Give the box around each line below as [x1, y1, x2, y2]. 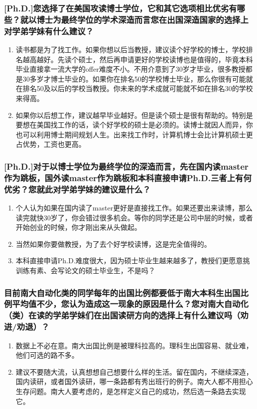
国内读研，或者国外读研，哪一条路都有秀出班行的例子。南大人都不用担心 [15, 376, 253, 387]
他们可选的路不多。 [15, 350, 79, 360]
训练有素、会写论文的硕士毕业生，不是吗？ [15, 265, 155, 276]
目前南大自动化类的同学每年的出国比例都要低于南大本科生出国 [4, 286, 241, 299]
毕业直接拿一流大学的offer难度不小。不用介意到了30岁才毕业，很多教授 [15, 64, 246, 74]
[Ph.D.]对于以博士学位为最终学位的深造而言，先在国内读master [4, 160, 249, 172]
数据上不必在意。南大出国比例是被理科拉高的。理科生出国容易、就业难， [15, 340, 253, 350]
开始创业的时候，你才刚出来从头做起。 [15, 222, 141, 232]
